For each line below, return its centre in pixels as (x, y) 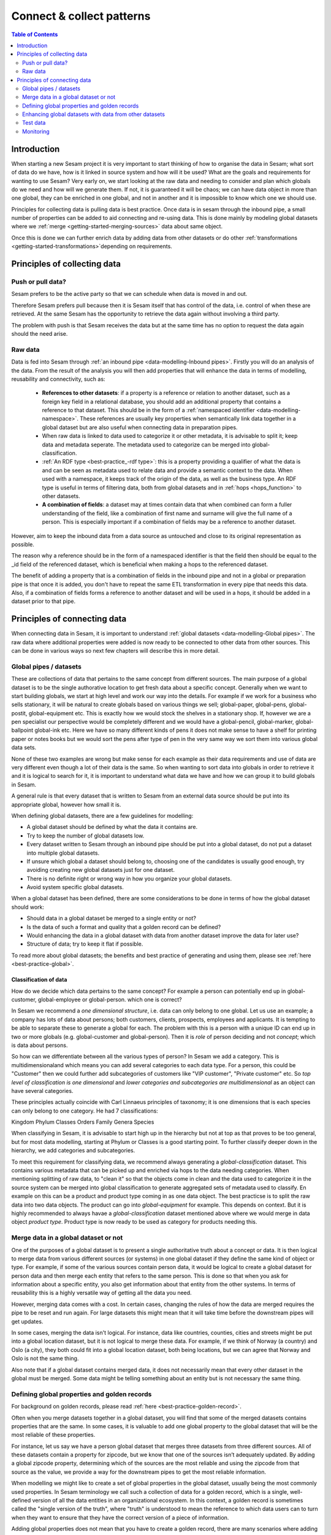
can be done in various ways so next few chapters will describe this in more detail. (116, 650)
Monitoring (36, 131)
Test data (34, 123)
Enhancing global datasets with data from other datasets (94, 114)
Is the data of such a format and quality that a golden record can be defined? (124, 927)
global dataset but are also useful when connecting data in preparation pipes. (140, 427)
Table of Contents (35, 34)
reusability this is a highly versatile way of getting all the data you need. (102, 1293)
